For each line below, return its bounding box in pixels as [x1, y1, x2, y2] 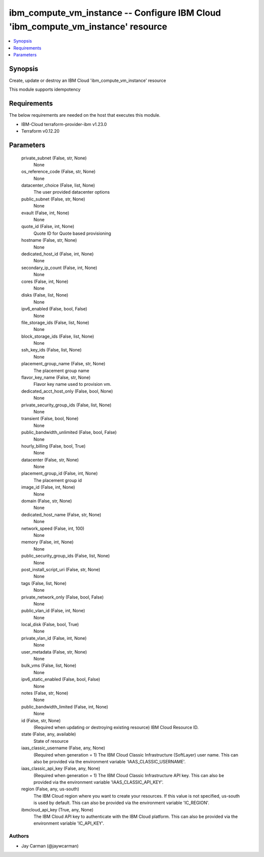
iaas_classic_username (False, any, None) [21, 745, 105, 751]
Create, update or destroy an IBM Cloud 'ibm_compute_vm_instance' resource [9, 77, 166, 83]
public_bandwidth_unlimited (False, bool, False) [21, 429, 117, 435]
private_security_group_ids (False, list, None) [21, 402, 112, 408]
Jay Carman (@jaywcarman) [21, 843, 79, 849]
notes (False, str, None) [21, 690, 68, 696]
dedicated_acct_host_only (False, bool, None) [21, 388, 113, 394]
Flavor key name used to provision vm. [33, 381, 111, 387]
